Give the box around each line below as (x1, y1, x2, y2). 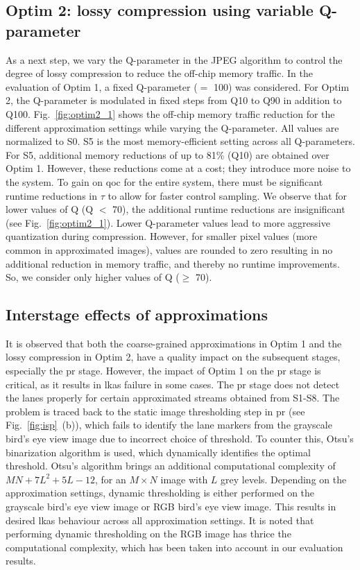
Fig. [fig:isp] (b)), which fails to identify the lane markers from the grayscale (6, 417, 332, 432)
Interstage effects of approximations (6, 304, 268, 325)
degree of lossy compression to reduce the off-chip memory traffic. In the (6, 66, 313, 80)
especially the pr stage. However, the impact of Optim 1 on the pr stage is (6, 363, 321, 378)
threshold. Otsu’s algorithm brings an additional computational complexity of (6, 458, 336, 473)
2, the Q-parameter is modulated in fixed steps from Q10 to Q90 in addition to (6, 93, 342, 107)
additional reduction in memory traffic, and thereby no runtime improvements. (6, 256, 340, 270)
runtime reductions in (6, 188, 98, 202)
